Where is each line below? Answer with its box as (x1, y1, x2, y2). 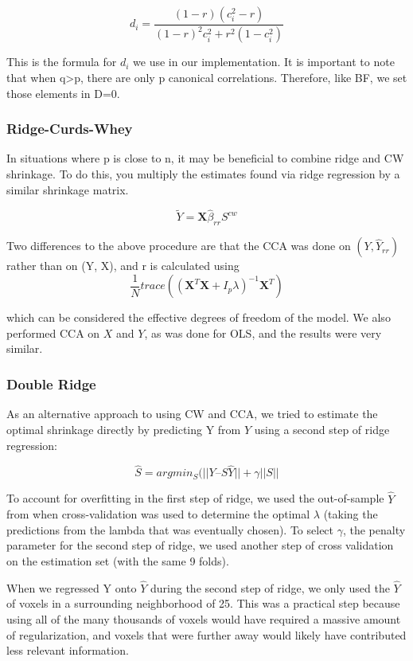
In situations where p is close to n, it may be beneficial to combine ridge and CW (6, 150, 404, 166)
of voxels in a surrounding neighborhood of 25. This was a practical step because (6, 595, 400, 612)
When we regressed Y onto (6, 579, 137, 596)
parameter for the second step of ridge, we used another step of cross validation (6, 537, 394, 553)
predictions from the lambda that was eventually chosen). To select (6, 521, 334, 538)
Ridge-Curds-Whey (6, 119, 133, 139)
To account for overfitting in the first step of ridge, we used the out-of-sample (6, 490, 384, 507)
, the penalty (342, 521, 406, 538)
